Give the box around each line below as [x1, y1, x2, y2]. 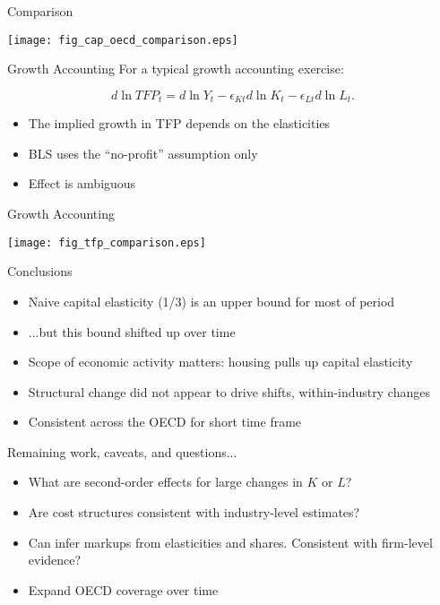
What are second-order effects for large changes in [28, 472, 303, 491]
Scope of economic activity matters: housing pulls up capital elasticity [28, 352, 413, 371]
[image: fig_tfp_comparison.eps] [7, 236, 206, 249]
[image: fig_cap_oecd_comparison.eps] [7, 33, 238, 47]
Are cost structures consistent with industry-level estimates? [28, 503, 360, 522]
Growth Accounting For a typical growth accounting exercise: [7, 59, 344, 78]
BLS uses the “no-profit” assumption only [28, 143, 258, 162]
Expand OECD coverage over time [28, 580, 219, 599]
